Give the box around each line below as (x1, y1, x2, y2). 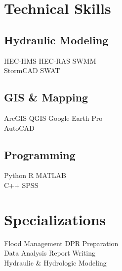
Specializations (4, 209, 106, 229)
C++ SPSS (4, 180, 39, 190)
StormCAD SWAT (4, 65, 60, 76)
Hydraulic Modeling (4, 32, 109, 47)
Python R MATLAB (4, 170, 67, 181)
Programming (4, 147, 76, 162)
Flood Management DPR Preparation (4, 238, 119, 248)
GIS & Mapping (4, 90, 88, 105)
